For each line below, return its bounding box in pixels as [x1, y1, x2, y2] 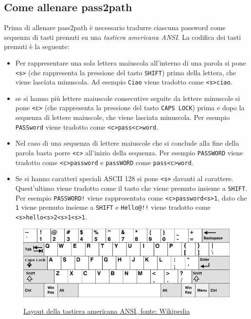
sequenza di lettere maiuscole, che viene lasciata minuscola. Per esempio [15, 112, 230, 122]
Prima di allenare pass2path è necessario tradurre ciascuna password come [4, 22, 226, 33]
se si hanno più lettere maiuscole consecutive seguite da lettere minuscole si [15, 93, 240, 103]
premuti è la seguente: [4, 41, 70, 51]
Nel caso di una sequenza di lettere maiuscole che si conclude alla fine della [15, 138, 239, 148]
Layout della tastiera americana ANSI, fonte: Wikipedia [23, 305, 190, 316]
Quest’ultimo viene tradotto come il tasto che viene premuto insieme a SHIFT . [15, 183, 248, 193]
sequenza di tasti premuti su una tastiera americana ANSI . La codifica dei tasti [4, 32, 241, 42]
